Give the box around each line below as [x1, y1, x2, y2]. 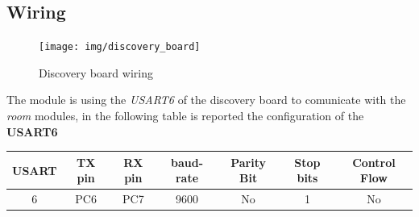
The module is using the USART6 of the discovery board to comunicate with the [6, 91, 406, 108]
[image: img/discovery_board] [39, 41, 201, 53]
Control [352, 153, 396, 170]
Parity [230, 153, 266, 170]
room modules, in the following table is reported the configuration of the [6, 107, 364, 124]
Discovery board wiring [39, 64, 153, 81]
